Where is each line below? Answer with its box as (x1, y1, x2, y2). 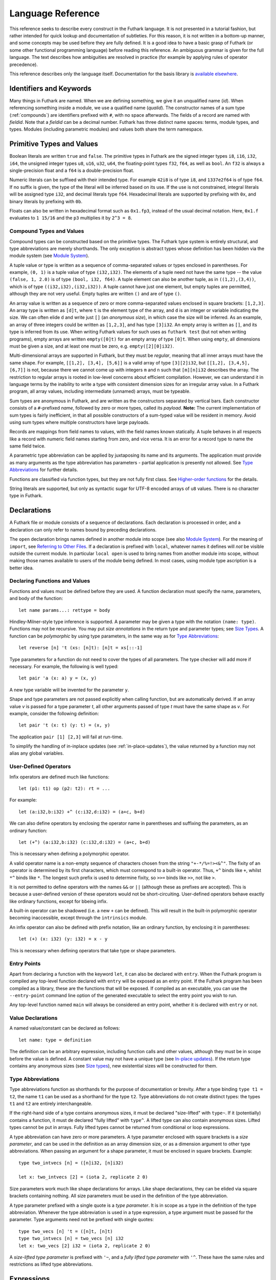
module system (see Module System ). (9, 252, 89, 259)
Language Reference (9, 8, 100, 19)
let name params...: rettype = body (18, 607, 110, 613)
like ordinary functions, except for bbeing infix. (9, 898, 108, 904)
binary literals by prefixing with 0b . (9, 198, 83, 204)
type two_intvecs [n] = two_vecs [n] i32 (18, 1235, 124, 1242)
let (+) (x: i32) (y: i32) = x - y (18, 936, 108, 942)
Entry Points (9, 960, 41, 967)
